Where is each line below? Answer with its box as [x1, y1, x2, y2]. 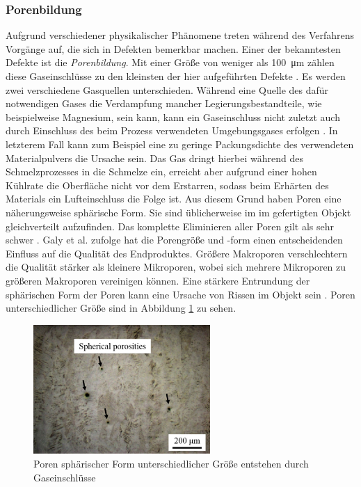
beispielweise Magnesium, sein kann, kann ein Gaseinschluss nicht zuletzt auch [6, 109, 340, 124]
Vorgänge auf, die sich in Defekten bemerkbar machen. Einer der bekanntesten [6, 41, 341, 56]
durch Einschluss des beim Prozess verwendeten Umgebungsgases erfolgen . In [6, 123, 338, 138]
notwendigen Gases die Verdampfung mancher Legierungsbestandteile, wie [6, 96, 322, 111]
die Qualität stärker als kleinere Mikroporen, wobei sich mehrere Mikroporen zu [6, 260, 346, 274]
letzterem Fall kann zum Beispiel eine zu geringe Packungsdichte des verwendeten [6, 136, 354, 151]
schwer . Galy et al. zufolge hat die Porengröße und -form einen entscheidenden [6, 232, 343, 247]
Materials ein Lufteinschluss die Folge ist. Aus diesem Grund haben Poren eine [6, 191, 342, 206]
